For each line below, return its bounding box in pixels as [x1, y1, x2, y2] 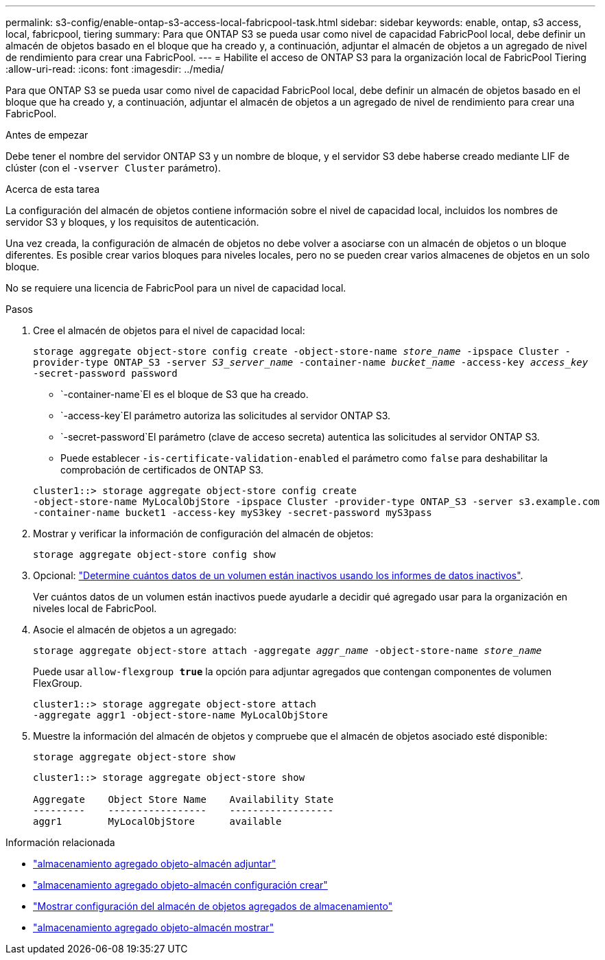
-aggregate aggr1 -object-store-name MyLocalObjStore [33, 710, 328, 721]
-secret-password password [33, 368, 178, 379]
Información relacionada [5, 836, 115, 848]
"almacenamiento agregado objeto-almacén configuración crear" [33, 879, 328, 891]
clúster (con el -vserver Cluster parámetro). [5, 162, 221, 174]
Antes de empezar [5, 129, 88, 141]
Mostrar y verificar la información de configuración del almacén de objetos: [33, 528, 374, 539]
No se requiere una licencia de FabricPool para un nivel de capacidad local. [5, 282, 346, 294]
